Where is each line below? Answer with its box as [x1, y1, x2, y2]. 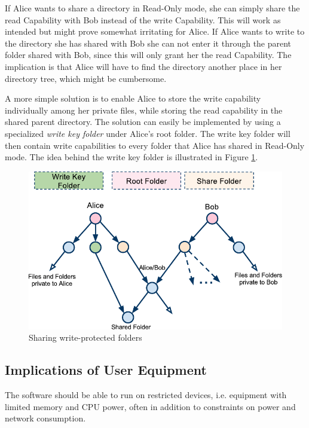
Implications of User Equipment [5, 360, 207, 379]
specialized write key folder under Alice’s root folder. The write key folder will [5, 127, 290, 139]
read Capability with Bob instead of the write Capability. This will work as [5, 13, 281, 26]
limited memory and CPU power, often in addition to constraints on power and [5, 400, 296, 412]
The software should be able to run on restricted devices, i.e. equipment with [5, 389, 287, 401]
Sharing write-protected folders [29, 331, 142, 344]
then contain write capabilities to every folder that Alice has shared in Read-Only [5, 139, 305, 151]
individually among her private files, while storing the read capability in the [5, 103, 283, 116]
